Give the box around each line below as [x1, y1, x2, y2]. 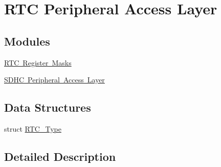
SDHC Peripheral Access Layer [4, 74, 105, 85]
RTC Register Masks [4, 57, 72, 68]
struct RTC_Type [4, 123, 61, 134]
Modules [4, 33, 50, 49]
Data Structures [4, 99, 91, 115]
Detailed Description [4, 148, 116, 164]
